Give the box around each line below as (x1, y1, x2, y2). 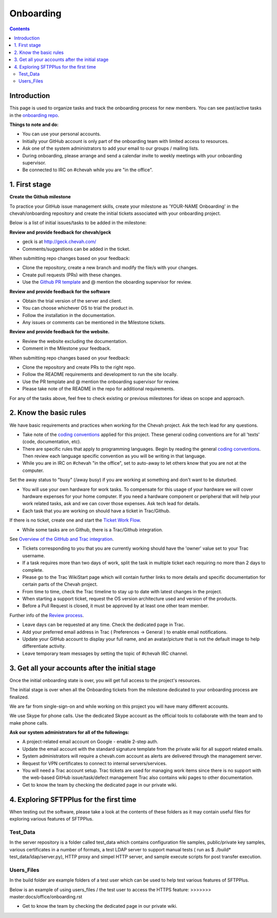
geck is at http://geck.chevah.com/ (22, 238, 96, 245)
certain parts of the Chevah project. (22, 581, 98, 587)
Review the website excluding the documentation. (22, 338, 128, 344)
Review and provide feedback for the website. (9, 329, 110, 335)
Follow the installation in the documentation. (22, 312, 115, 318)
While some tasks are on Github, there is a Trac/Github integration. (22, 526, 164, 533)
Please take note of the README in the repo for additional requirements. (22, 386, 175, 392)
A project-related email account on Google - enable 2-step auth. (22, 739, 159, 745)
